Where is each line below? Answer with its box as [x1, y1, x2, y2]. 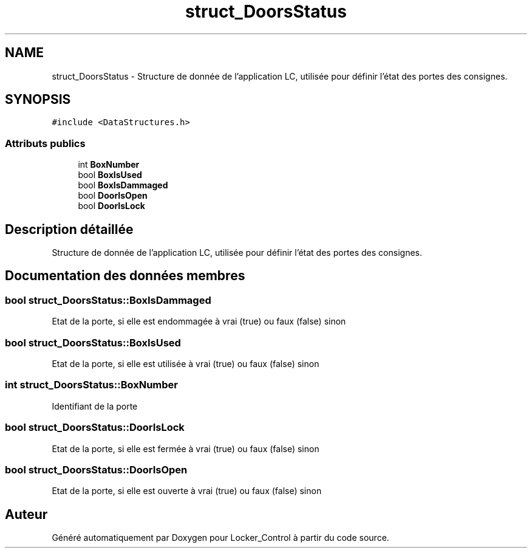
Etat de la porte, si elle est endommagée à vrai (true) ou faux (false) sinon [52, 316, 346, 327]
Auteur [5, 506, 48, 522]
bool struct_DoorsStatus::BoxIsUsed [5, 336, 181, 349]
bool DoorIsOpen [78, 190, 148, 201]
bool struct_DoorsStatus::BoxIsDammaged [5, 294, 211, 306]
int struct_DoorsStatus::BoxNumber [5, 379, 179, 391]
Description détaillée [5, 221, 134, 237]
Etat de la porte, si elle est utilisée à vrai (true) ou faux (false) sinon [52, 359, 319, 369]
